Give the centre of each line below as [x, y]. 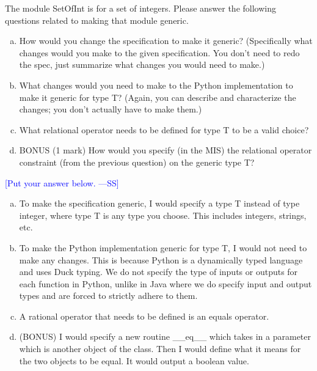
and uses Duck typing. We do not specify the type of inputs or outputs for [158, 272]
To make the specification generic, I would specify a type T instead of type [159, 203]
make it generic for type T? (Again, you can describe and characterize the [158, 97]
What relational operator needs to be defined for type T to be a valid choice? [164, 129]
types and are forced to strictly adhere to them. [108, 296]
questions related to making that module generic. [97, 20]
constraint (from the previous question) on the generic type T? [137, 162]
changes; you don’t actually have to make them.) [111, 109]
